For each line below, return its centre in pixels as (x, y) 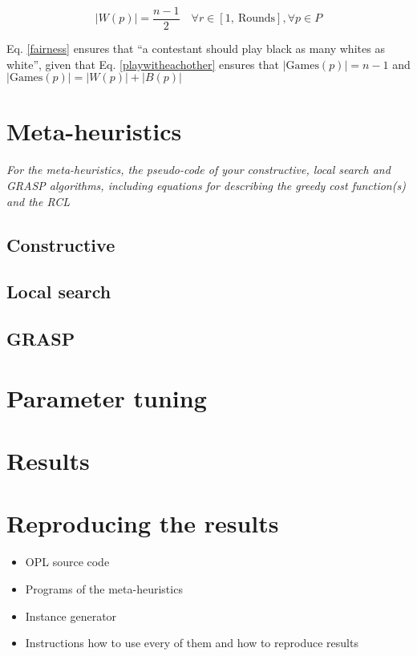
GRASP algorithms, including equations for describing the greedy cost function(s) (206, 185)
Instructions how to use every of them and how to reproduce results (192, 643)
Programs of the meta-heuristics (104, 588)
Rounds (257, 19)
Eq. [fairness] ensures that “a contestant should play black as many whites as (196, 49)
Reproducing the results (143, 523)
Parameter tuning (107, 397)
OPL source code (67, 562)
